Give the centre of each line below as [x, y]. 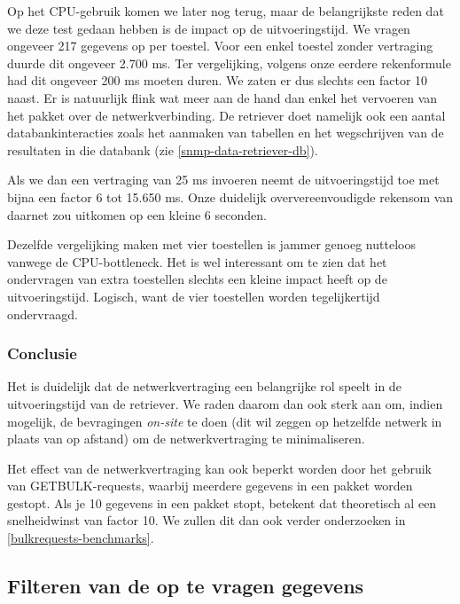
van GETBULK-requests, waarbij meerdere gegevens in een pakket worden [210, 486]
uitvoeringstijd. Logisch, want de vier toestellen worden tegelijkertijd [194, 296]
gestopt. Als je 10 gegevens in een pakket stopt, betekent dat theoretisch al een [222, 502]
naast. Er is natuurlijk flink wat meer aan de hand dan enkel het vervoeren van [222, 97]
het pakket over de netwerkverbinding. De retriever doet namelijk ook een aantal [226, 115]
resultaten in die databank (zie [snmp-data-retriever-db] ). [163, 149]
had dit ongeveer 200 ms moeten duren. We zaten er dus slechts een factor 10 [218, 80]
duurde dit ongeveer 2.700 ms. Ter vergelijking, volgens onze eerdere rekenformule [229, 63]
